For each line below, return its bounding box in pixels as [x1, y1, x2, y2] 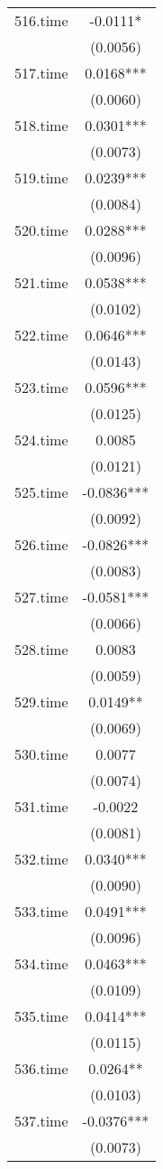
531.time [14, 796, 68, 817]
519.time [14, 167, 68, 188]
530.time [14, 743, 68, 764]
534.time [14, 953, 68, 974]
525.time [14, 482, 68, 502]
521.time [14, 272, 68, 293]
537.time [14, 1110, 68, 1131]
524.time [14, 429, 68, 450]
